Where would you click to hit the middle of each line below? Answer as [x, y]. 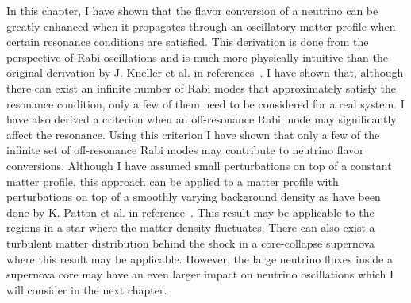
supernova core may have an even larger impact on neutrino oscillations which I [200, 274]
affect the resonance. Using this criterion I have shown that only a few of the [193, 134]
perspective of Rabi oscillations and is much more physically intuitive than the [197, 57]
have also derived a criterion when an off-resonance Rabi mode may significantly [202, 119]
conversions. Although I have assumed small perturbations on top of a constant [199, 165]
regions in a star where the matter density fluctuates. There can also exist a [191, 227]
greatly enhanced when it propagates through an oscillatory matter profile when [201, 26]
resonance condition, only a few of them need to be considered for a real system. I [205, 103]
